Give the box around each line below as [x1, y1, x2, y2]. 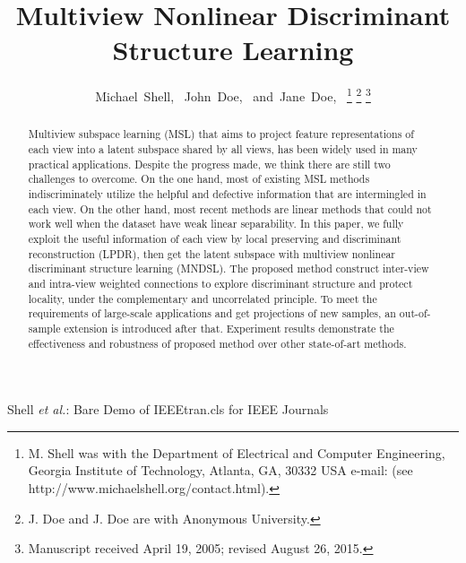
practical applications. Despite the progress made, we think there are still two [28, 156, 391, 171]
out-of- [399, 306, 431, 321]
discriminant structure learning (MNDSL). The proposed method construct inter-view [28, 261, 429, 276]
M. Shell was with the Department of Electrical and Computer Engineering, [28, 443, 445, 462]
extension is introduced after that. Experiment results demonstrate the [64, 320, 394, 335]
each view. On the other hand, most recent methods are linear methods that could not [28, 201, 432, 216]
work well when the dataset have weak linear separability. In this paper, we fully [28, 216, 404, 231]
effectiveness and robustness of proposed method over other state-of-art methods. [28, 335, 407, 351]
